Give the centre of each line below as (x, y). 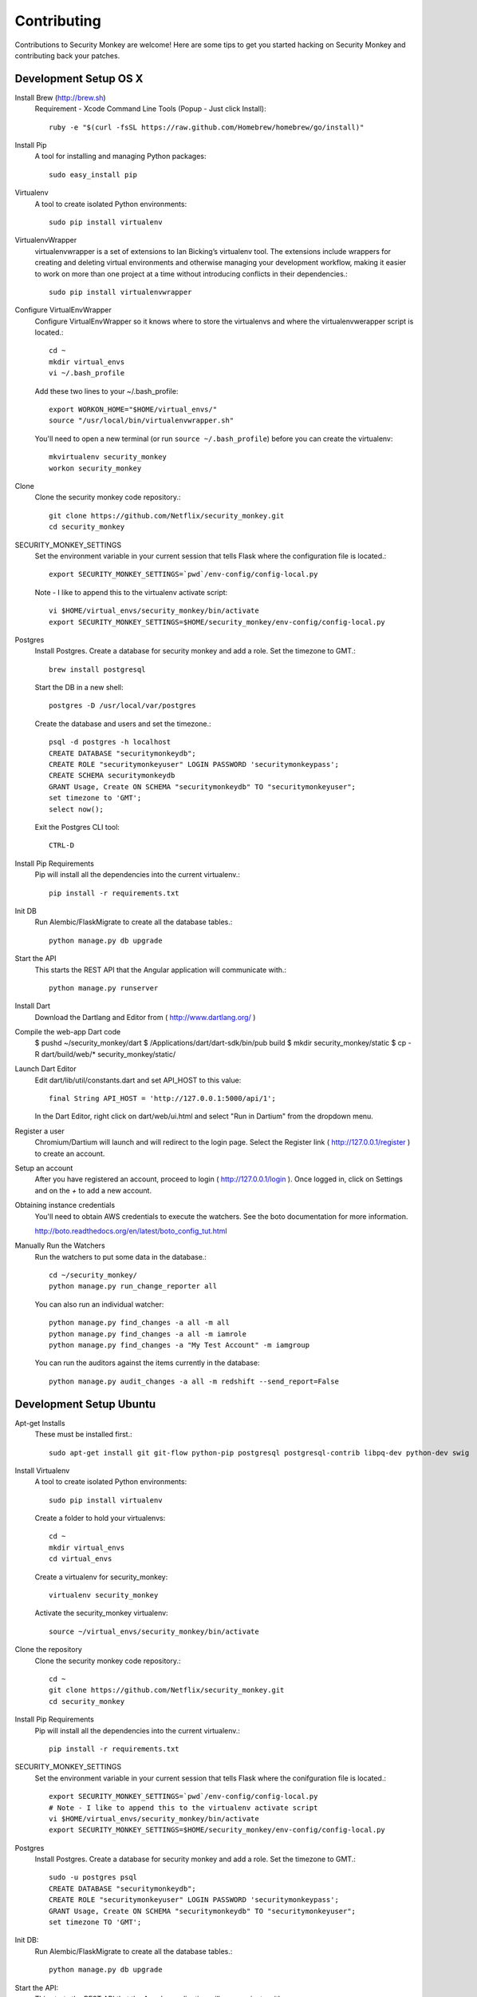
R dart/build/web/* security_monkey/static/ (105, 1054)
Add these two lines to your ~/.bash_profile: (106, 391)
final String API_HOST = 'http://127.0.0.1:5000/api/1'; (163, 1099)
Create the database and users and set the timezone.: (123, 724)
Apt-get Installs (40, 1423)
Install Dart (33, 1006)
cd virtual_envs (81, 1559)
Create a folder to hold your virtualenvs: (100, 1519)
